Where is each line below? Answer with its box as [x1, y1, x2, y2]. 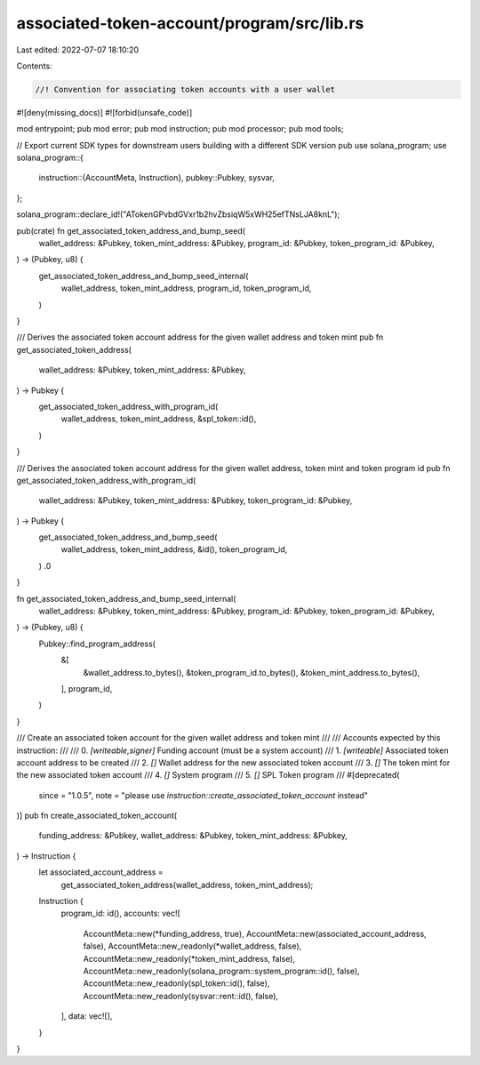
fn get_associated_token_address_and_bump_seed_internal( [16, 593, 236, 604]
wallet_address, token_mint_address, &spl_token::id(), [60, 413, 257, 424]
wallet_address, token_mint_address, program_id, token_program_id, [60, 283, 312, 293]
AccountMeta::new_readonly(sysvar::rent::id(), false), [83, 990, 279, 1001]
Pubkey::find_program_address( [38, 638, 156, 649]
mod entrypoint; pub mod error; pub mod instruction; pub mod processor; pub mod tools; [16, 124, 344, 134]
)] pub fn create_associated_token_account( [16, 810, 178, 821]
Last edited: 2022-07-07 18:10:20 [16, 44, 140, 55]
